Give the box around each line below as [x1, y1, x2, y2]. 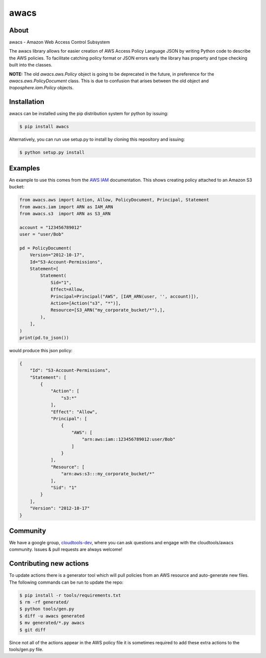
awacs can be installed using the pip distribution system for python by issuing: [9, 111, 168, 117]
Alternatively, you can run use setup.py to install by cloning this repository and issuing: [9, 136, 185, 142]
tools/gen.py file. [9, 647, 44, 653]
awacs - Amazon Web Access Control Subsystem [9, 39, 110, 45]
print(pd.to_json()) [19, 335, 69, 340]
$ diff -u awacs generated [19, 613, 85, 619]
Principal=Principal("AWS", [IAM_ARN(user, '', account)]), [50, 294, 199, 299]
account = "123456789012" [19, 225, 82, 230]
